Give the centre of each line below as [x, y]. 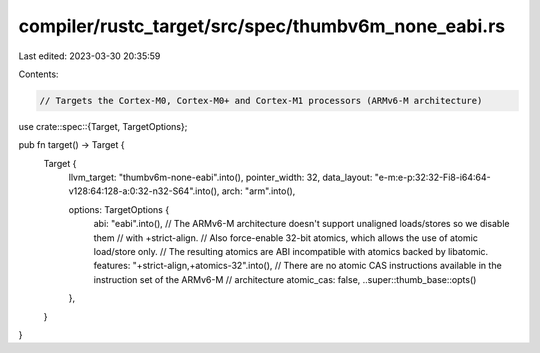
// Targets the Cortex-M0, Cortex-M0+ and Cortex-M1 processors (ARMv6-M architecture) [261, 100]
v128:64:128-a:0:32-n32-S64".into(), [144, 191]
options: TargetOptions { [119, 209]
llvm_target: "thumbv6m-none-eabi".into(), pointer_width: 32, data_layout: [220, 177]
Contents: [38, 74]
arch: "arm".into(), [258, 191]
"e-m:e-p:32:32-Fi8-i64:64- [432, 177]
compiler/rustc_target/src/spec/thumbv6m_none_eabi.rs [261, 26]
